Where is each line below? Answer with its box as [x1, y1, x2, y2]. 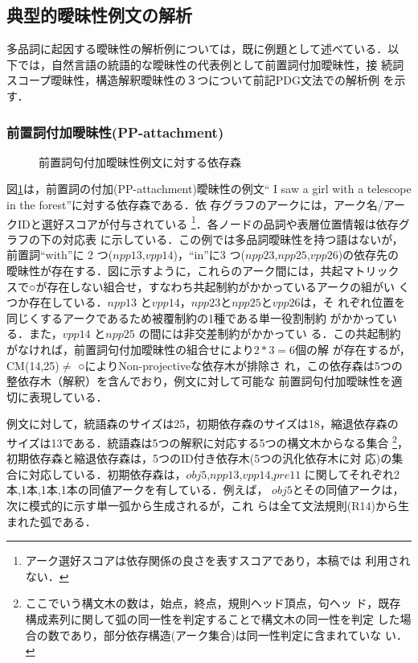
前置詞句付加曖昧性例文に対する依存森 [39, 153, 241, 170]
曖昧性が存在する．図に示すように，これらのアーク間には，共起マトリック [6, 262, 400, 279]
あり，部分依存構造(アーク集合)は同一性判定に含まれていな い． [70, 626, 408, 643]
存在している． [28, 294, 108, 311]
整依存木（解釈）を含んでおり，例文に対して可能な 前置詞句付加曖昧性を [6, 373, 391, 389]
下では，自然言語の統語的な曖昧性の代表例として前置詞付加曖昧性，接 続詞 [6, 56, 404, 72]
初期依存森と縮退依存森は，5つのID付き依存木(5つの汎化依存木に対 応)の [6, 450, 392, 467]
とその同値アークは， [292, 481, 404, 498]
